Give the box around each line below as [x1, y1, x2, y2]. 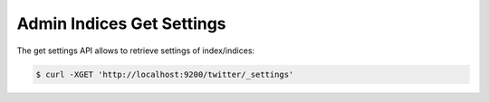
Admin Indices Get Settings [16, 14, 226, 33]
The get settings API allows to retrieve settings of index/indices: [16, 45, 255, 56]
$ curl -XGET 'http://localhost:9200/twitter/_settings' [35, 69, 294, 79]
